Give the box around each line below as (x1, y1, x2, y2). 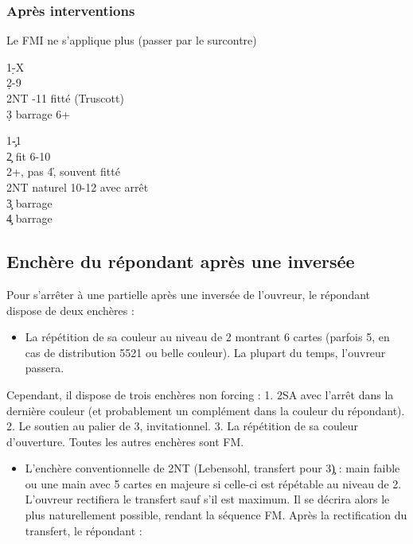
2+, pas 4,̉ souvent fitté (6, 163, 120, 180)
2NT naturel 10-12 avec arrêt (6, 178, 149, 195)
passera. (25, 359, 64, 376)
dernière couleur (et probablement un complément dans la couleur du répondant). (6, 402, 405, 418)
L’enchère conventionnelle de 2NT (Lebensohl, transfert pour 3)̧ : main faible (25, 460, 400, 476)
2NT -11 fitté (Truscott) (6, 90, 124, 106)
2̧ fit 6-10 (6, 147, 51, 164)
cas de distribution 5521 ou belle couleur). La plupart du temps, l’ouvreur (25, 344, 386, 360)
